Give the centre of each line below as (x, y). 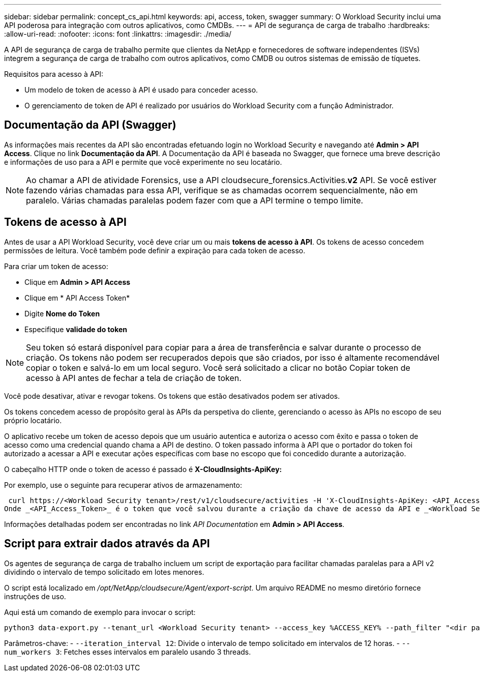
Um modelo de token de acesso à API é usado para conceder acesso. (141, 90)
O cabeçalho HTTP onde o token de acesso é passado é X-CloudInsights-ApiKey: (143, 469)
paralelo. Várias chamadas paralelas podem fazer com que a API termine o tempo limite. (195, 200)
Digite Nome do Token (62, 313)
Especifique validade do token (76, 329)
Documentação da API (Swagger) (90, 125)
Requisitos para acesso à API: (54, 74)
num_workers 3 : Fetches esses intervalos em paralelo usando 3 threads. (128, 652)
